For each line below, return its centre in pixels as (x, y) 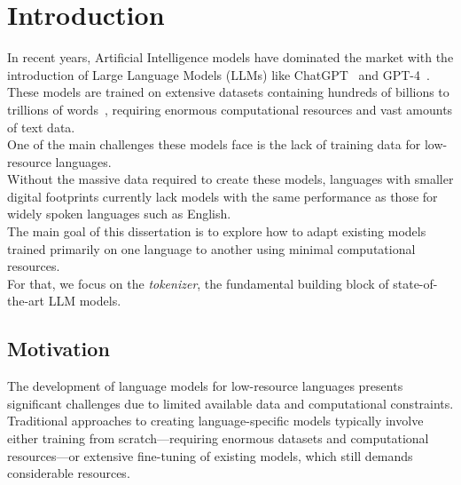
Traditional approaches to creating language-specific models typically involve (215, 421)
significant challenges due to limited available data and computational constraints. (230, 403)
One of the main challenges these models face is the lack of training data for (214, 144)
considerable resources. (69, 473)
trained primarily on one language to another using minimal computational (211, 248)
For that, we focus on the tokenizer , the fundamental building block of (198, 283)
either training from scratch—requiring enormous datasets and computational (218, 438)
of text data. (41, 127)
